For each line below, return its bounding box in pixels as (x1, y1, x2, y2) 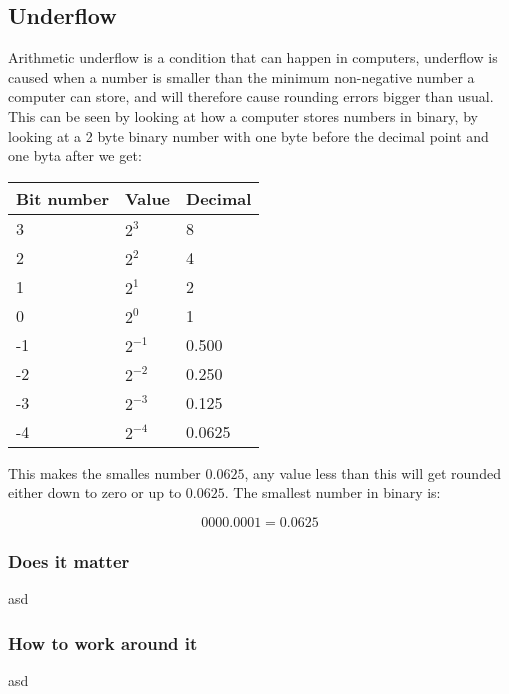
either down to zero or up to (8, 482, 182, 503)
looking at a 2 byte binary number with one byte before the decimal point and (8, 125, 489, 146)
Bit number (16, 186, 109, 210)
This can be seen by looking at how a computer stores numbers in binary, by (8, 105, 478, 126)
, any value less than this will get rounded (244, 462, 501, 483)
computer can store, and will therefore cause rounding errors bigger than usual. (8, 86, 494, 107)
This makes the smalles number (8, 462, 201, 483)
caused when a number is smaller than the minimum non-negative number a (8, 66, 475, 87)
